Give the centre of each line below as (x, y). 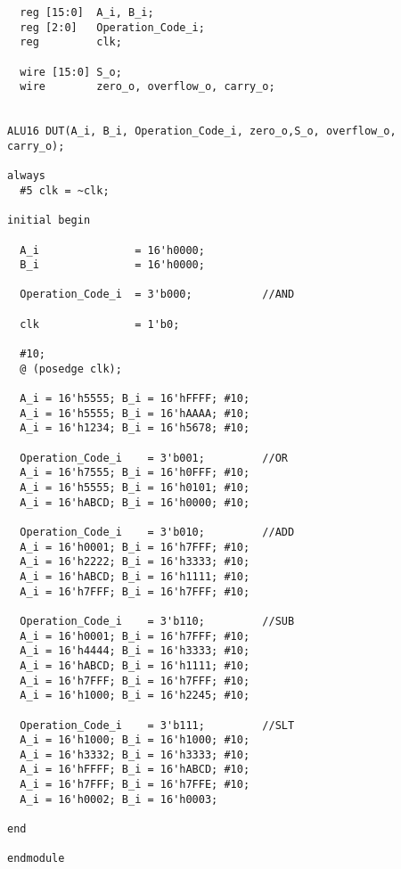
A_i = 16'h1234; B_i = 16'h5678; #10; (135, 428)
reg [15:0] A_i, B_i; (87, 12)
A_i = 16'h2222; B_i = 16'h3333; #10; (135, 562)
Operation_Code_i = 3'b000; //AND (157, 295)
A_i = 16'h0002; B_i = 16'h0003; (119, 799)
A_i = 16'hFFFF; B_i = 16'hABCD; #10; (135, 770)
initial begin (49, 221)
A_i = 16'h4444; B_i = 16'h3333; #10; (135, 651)
